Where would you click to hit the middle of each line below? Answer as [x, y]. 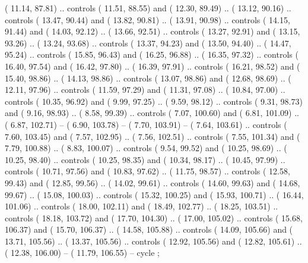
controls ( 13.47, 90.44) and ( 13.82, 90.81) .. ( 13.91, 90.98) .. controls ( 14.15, [147, 19]
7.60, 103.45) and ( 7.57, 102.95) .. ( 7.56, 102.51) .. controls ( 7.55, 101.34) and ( [153, 136]
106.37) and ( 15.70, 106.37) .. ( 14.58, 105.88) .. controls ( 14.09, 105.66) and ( [149, 229]
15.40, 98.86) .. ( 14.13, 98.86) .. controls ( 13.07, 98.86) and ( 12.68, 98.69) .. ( [148, 78]
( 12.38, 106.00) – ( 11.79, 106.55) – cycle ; [82, 253]
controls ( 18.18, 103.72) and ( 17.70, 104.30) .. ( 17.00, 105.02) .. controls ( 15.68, [154, 217]
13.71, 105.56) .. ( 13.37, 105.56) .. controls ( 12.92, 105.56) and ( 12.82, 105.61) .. [153, 241]
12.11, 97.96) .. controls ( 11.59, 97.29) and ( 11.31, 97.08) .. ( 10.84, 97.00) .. [145, 90]
